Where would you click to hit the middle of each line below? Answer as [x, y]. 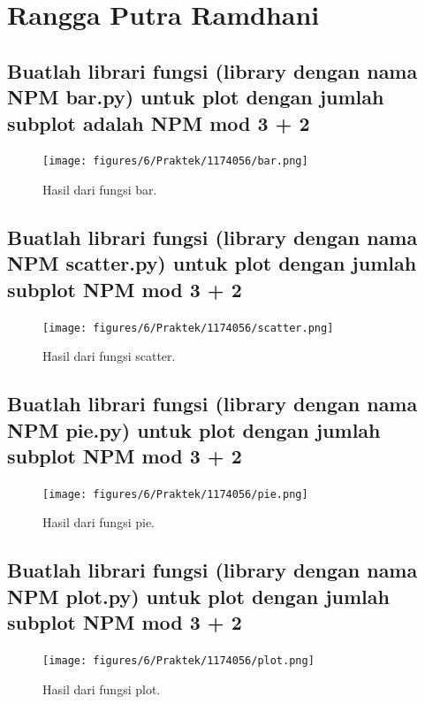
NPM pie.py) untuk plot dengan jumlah [194, 429]
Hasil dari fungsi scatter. [109, 356]
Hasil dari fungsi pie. [99, 522]
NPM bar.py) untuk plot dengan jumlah [196, 97]
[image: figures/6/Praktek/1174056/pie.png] [175, 494]
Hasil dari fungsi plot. [102, 689]
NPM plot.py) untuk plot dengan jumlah [198, 596]
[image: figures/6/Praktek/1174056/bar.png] [175, 161]
